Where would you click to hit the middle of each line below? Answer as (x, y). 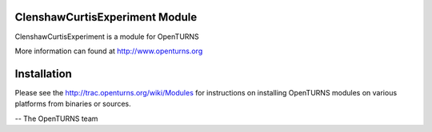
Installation (43, 74)
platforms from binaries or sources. (73, 104)
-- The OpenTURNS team (56, 118)
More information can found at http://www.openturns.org (109, 51)
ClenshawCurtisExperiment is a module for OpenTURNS (107, 37)
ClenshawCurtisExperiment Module (106, 17)
